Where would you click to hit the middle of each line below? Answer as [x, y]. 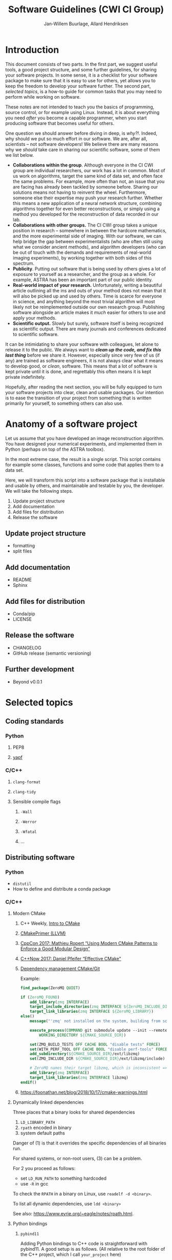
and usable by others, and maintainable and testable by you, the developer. [84, 485]
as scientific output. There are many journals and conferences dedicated [89, 329]
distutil [22, 884]
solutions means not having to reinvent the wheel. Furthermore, [80, 192]
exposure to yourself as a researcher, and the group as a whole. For [84, 274]
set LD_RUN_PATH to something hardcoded [63, 1178]
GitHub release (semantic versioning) [52, 653]
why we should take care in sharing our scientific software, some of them [83, 150]
